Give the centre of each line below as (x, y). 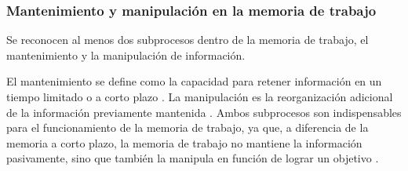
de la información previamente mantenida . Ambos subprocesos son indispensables (204, 112)
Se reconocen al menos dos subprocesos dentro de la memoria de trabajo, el (188, 40)
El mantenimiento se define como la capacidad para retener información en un (194, 81)
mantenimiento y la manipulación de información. (126, 55)
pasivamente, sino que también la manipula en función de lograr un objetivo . (193, 158)
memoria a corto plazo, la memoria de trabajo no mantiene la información (184, 142)
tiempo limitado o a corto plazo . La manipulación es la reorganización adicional (200, 96)
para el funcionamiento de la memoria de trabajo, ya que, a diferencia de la (188, 127)
